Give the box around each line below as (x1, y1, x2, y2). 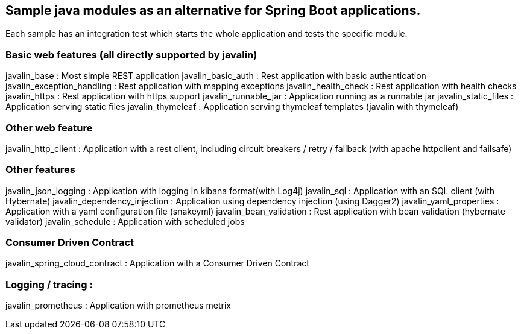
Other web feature (5, 121, 93, 134)
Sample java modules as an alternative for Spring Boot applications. (5, 3, 421, 18)
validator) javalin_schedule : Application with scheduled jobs (5, 216, 245, 227)
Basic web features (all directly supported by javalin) (5, 48, 257, 61)
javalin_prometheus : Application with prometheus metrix (5, 300, 231, 311)
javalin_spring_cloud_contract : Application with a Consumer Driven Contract (5, 258, 309, 269)
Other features (5, 163, 76, 176)
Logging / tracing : (5, 278, 93, 291)
